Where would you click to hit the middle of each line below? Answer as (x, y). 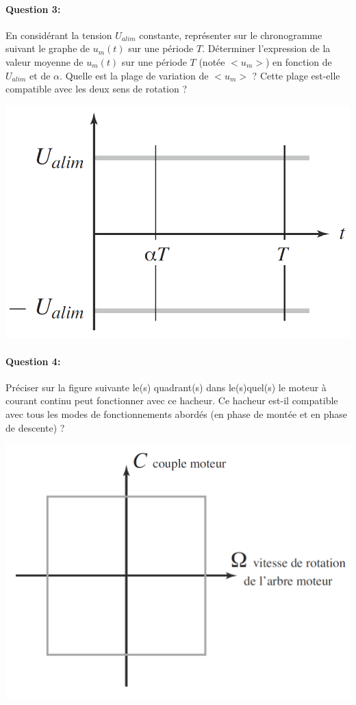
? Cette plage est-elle (296, 75)
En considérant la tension (59, 35)
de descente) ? (35, 427)
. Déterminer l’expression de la (266, 48)
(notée (212, 61)
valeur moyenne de (44, 61)
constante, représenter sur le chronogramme (231, 35)
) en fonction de (298, 61)
